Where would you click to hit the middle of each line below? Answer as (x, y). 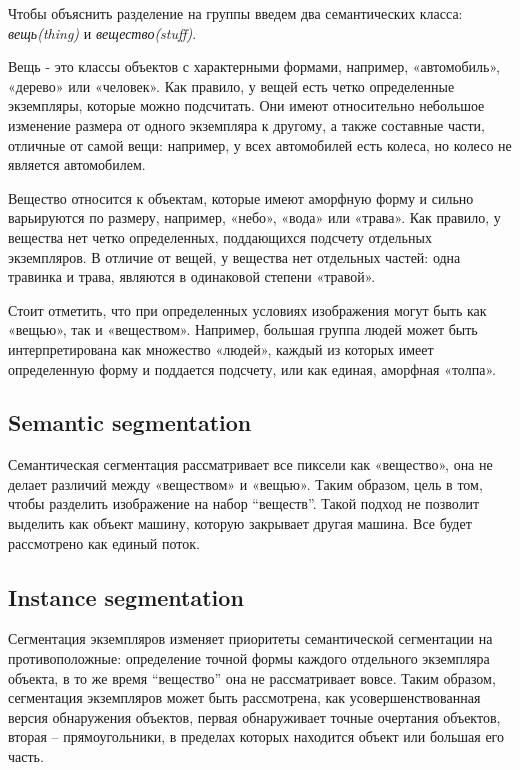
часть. (26, 756)
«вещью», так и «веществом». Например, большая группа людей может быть (243, 329)
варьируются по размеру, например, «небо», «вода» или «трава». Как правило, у (254, 217)
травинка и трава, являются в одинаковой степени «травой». (192, 276)
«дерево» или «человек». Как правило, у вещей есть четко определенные (231, 85)
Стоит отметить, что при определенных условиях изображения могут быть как (247, 309)
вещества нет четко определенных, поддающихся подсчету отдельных (220, 236)
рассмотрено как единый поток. (104, 542)
